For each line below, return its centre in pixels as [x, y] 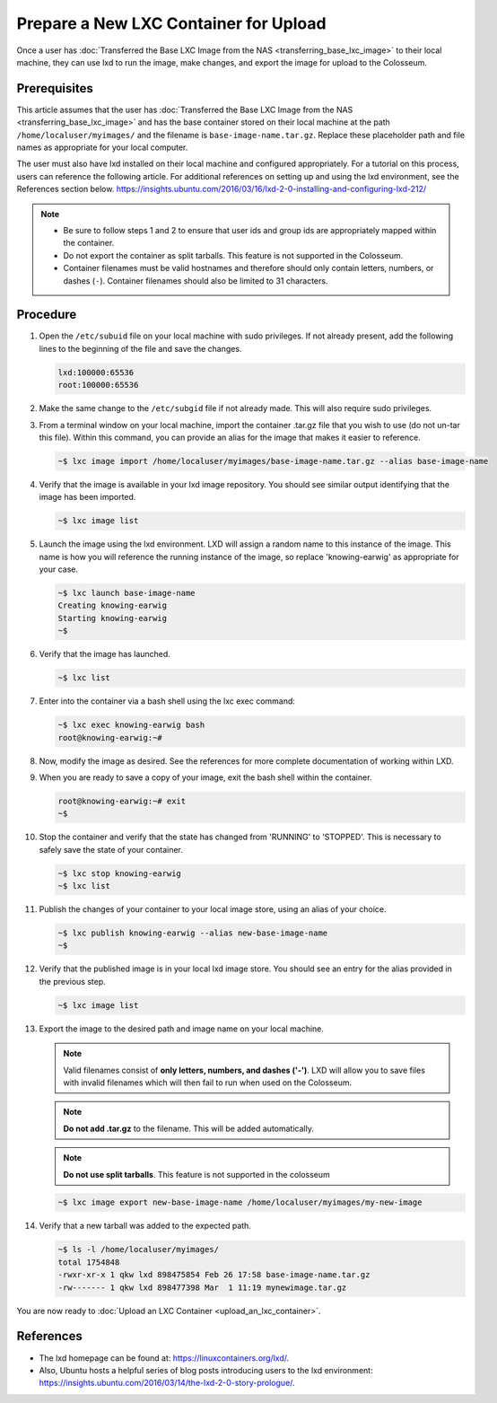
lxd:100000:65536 [96, 372]
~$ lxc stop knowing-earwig [119, 873]
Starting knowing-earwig [113, 618]
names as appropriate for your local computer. [102, 147]
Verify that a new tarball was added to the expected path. [145, 1226]
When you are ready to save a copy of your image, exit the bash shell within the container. [205, 777]
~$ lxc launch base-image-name [127, 593]
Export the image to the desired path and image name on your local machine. [182, 1029]
